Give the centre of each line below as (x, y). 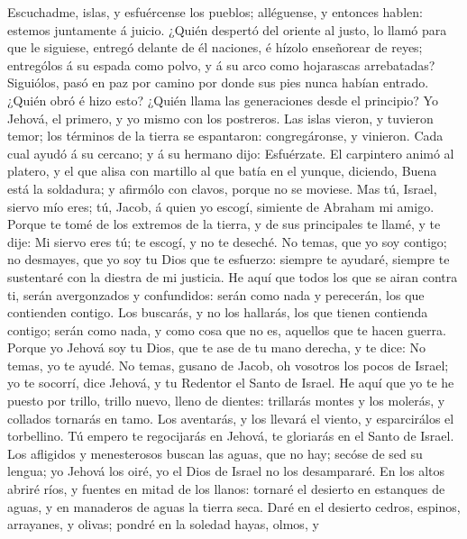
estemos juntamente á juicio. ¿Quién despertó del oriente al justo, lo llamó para (227, 29)
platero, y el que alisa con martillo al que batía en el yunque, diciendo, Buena (222, 171)
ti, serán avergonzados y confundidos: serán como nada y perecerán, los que (216, 294)
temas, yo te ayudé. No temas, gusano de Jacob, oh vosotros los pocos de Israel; (228, 365)
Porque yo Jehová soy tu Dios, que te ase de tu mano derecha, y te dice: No (216, 347)
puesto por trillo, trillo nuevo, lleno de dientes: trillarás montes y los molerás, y (226, 401)
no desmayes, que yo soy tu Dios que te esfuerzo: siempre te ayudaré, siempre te (229, 259)
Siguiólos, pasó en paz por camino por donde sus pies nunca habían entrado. (218, 82)
